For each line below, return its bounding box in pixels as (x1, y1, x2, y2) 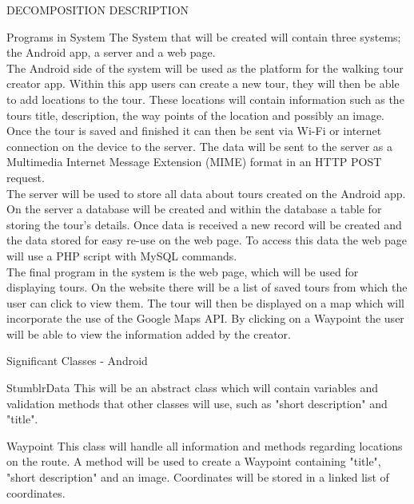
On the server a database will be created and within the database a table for (6, 200, 382, 217)
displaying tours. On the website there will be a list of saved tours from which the (6, 279, 408, 296)
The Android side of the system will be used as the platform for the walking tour (6, 59, 404, 76)
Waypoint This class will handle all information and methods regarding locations (6, 437, 403, 454)
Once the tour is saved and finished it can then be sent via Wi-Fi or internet (6, 122, 382, 139)
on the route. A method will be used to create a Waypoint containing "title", (6, 453, 381, 470)
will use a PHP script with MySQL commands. (6, 247, 237, 264)
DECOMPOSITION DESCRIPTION (6, 2, 189, 18)
